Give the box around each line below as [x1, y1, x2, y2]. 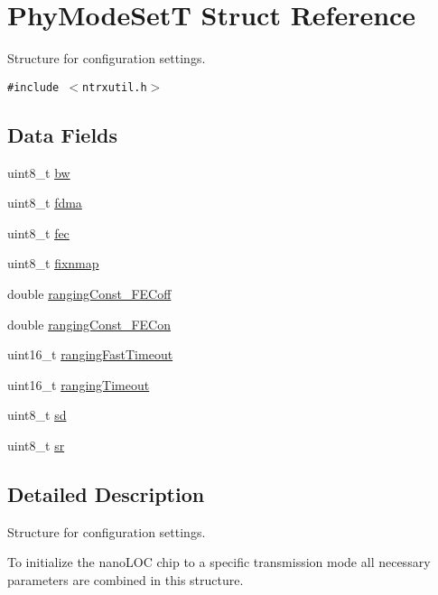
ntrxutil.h [82, 80, 147, 94]
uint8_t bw [7, 163, 70, 181]
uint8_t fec [7, 223, 70, 242]
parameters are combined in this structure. [7, 570, 244, 589]
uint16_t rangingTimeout [7, 375, 150, 394]
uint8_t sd [7, 405, 67, 424]
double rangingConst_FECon [7, 314, 171, 333]
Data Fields [7, 120, 118, 148]
